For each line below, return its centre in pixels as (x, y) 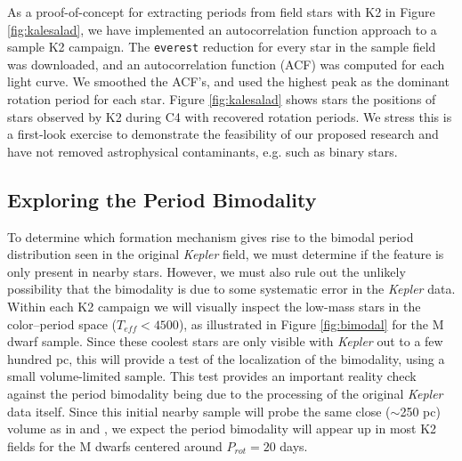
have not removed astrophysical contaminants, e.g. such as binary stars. (203, 151)
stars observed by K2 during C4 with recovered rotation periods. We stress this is (230, 116)
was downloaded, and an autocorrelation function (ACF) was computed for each (226, 64)
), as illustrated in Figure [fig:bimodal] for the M (311, 324)
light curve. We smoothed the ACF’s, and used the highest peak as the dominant (228, 81)
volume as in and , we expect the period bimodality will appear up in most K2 (222, 429)
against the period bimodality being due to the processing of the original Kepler (225, 393)
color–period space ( (62, 324)
